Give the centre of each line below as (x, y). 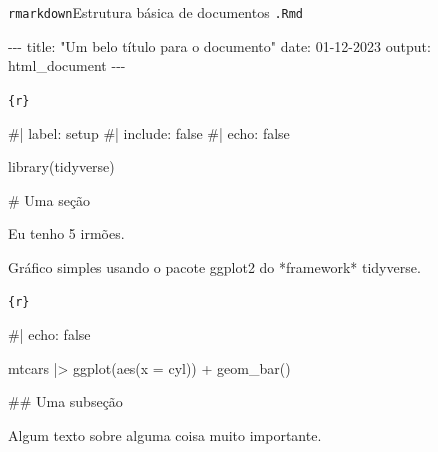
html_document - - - (67, 65)
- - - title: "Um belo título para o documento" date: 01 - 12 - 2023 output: (219, 45)
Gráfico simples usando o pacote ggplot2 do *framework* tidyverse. (214, 266)
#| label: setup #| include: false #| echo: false (149, 132)
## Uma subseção (65, 401)
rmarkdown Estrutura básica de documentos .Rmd (156, 12)
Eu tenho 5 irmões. (66, 233)
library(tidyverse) (61, 166)
